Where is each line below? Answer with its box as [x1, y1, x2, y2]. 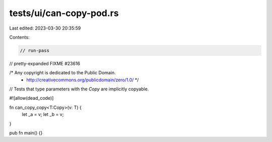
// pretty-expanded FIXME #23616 [9, 60, 81, 66]
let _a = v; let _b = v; [22, 111, 64, 117]
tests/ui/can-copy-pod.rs [9, 8, 119, 19]
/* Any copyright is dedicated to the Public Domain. [9, 70, 116, 76]
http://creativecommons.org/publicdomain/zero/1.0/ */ [26, 77, 139, 83]
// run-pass [20, 48, 50, 53]
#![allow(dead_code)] [9, 95, 54, 101]
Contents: [9, 34, 30, 40]
